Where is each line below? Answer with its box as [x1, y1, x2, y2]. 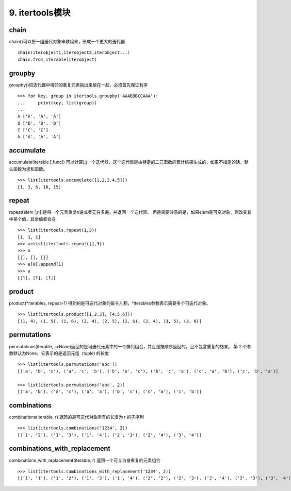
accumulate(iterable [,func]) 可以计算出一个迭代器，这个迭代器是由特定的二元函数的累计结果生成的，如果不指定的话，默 [9, 159, 249, 165]
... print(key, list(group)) [17, 100, 97, 105]
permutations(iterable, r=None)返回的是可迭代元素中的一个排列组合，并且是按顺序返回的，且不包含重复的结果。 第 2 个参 [9, 343, 252, 349]
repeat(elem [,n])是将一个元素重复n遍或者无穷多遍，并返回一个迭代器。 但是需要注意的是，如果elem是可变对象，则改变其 [9, 209, 252, 215]
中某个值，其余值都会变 [9, 216, 56, 222]
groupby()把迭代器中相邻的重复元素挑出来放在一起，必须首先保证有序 [9, 82, 148, 87]
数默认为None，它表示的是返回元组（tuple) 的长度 [9, 350, 109, 356]
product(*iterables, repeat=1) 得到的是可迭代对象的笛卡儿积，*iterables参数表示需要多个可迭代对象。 [9, 300, 211, 306]
